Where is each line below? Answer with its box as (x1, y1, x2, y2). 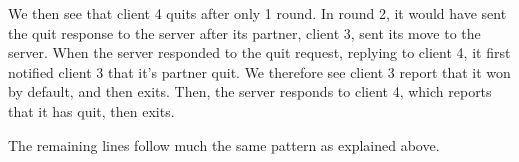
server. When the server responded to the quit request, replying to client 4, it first (8, 42, 511, 63)
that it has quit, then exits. (8, 100, 175, 121)
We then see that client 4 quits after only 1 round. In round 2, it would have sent (8, 3, 507, 23)
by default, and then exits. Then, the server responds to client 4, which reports (8, 81, 492, 102)
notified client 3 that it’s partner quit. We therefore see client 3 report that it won (8, 61, 511, 82)
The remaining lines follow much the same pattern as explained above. (8, 134, 440, 155)
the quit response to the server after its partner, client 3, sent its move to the (8, 22, 481, 43)
